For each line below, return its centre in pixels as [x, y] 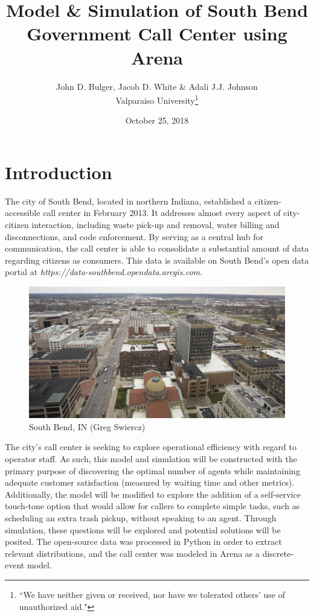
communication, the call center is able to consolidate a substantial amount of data [157, 248]
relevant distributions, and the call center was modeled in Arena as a [133, 553]
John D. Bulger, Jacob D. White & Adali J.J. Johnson [157, 86]
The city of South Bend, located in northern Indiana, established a [128, 201]
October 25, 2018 [157, 120]
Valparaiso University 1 [157, 99]
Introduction [59, 172]
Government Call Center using [157, 33]
